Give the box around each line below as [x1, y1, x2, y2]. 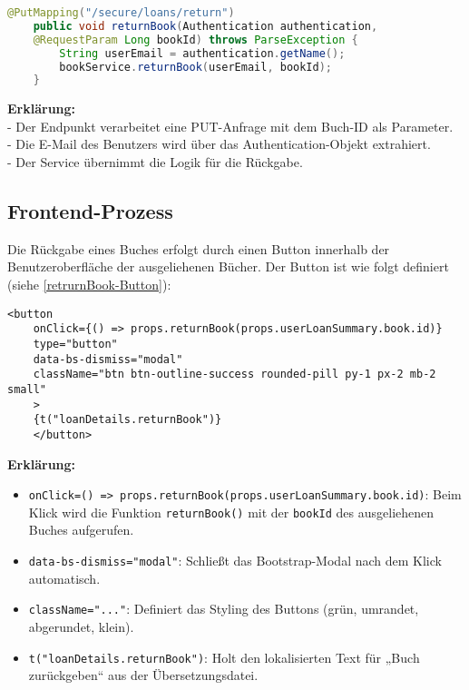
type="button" [33, 337, 118, 350]
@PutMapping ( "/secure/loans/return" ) [7, 6, 235, 19]
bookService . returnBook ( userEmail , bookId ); [59, 60, 333, 74]
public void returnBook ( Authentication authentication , [33, 19, 378, 33]
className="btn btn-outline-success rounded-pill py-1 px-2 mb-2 [33, 368, 436, 381]
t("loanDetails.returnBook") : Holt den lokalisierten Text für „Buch [28, 647, 420, 666]
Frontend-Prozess [7, 197, 173, 225]
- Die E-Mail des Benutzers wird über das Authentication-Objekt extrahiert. [7, 134, 431, 153]
